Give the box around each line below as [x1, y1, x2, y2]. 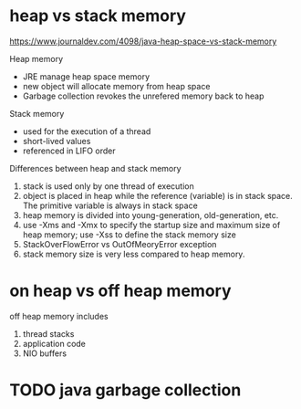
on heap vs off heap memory [9, 280, 232, 301]
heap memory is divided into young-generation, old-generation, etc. [22, 209, 279, 220]
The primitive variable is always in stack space [22, 200, 198, 211]
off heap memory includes [9, 310, 109, 321]
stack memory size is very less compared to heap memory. [22, 248, 245, 259]
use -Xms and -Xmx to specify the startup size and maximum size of [22, 219, 281, 230]
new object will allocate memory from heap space [22, 80, 211, 91]
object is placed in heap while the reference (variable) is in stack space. [22, 190, 294, 201]
